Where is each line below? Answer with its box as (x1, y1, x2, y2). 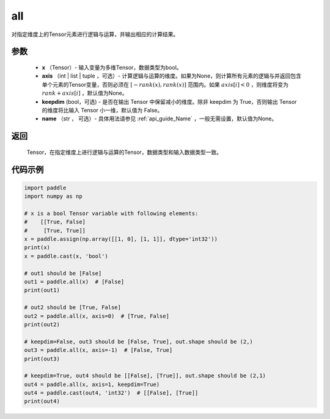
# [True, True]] (24, 227, 86, 234)
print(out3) (24, 355, 61, 362)
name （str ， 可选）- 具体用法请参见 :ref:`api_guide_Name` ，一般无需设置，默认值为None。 (42, 115, 277, 122)
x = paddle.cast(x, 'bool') (24, 252, 108, 260)
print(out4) (24, 398, 61, 405)
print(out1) (24, 287, 61, 294)
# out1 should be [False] (24, 269, 102, 277)
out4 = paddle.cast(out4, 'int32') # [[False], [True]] (24, 390, 199, 396)
